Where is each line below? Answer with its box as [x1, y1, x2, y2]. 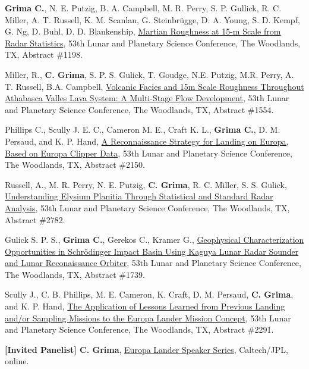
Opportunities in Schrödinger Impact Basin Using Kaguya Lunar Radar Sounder [5, 245, 299, 257]
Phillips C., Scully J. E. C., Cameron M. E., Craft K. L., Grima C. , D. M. [5, 123, 280, 136]
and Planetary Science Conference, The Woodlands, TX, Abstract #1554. [5, 103, 274, 115]
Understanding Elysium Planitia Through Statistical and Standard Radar [5, 190, 273, 202]
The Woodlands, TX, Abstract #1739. [5, 268, 145, 280]
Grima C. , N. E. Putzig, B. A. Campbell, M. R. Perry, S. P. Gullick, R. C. [5, 2, 282, 14]
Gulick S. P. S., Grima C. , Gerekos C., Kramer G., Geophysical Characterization [5, 233, 304, 246]
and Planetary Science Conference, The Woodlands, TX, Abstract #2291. [5, 323, 274, 336]
